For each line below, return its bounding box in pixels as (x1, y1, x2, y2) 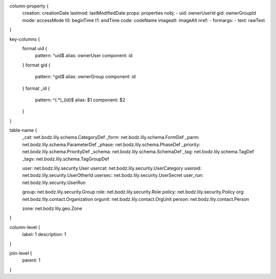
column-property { (9, 3, 49, 9)
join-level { (9, 250, 33, 256)
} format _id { (22, 85, 50, 91)
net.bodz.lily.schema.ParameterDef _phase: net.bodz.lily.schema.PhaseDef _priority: (22, 141, 200, 148)
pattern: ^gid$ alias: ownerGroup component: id (35, 74, 136, 80)
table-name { (9, 127, 37, 133)
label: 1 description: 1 (22, 231, 66, 238)
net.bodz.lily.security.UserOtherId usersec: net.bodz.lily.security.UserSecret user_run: (22, 172, 204, 178)
